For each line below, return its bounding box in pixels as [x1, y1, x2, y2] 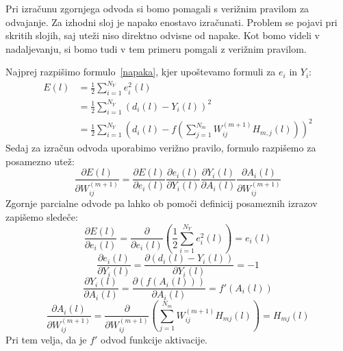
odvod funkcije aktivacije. [101, 332, 207, 347]
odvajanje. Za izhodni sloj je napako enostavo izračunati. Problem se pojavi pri [5, 14, 338, 29]
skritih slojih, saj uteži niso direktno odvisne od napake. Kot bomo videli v [5, 28, 320, 43]
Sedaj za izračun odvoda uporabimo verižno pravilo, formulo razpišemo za [5, 141, 316, 155]
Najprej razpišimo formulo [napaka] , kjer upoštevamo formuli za [5, 64, 276, 79]
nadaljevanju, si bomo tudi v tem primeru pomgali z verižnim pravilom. [5, 41, 307, 56]
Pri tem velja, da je [5, 332, 87, 347]
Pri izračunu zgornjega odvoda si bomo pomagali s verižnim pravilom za [5, 1, 309, 15]
